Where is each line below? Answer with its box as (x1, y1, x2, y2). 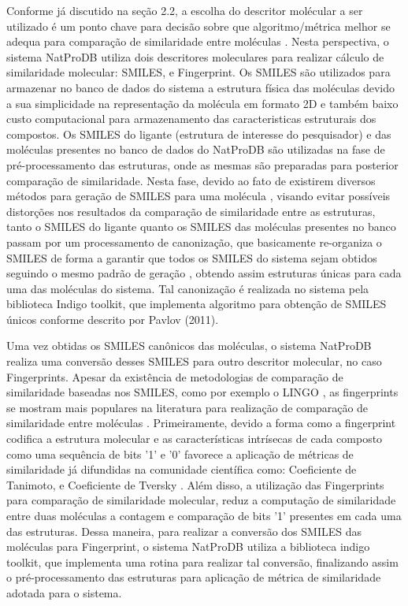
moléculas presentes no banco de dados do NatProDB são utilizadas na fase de (6, 141, 385, 158)
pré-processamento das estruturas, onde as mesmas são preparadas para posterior (6, 156, 399, 173)
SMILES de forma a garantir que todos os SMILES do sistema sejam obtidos (6, 249, 377, 266)
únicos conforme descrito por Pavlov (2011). (6, 310, 219, 327)
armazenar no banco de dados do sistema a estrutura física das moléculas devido (6, 79, 395, 95)
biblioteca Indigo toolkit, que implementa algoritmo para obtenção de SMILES (6, 296, 387, 312)
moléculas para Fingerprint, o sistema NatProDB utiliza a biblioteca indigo (6, 538, 370, 555)
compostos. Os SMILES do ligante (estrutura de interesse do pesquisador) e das (6, 125, 391, 142)
